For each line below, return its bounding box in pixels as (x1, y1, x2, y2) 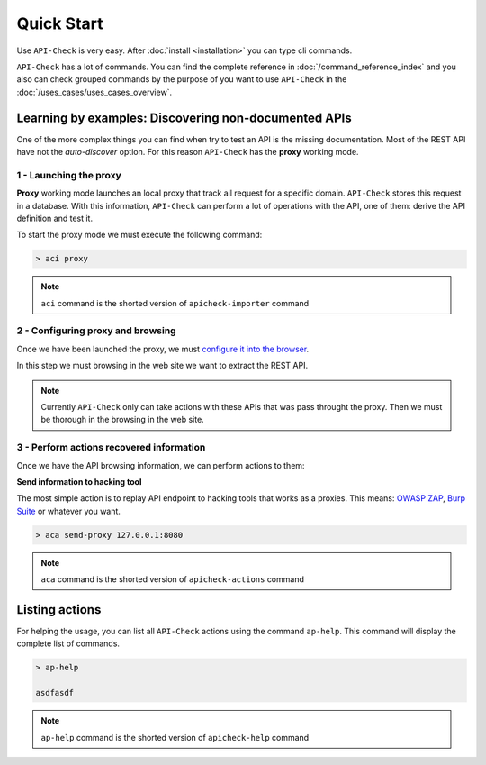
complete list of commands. (16, 638, 121, 649)
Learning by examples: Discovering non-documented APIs (16, 110, 352, 125)
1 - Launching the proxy (16, 168, 121, 181)
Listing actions (16, 602, 102, 617)
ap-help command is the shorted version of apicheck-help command (40, 732, 310, 742)
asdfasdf (35, 688, 75, 698)
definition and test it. (16, 213, 94, 223)
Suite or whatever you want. (16, 505, 121, 516)
